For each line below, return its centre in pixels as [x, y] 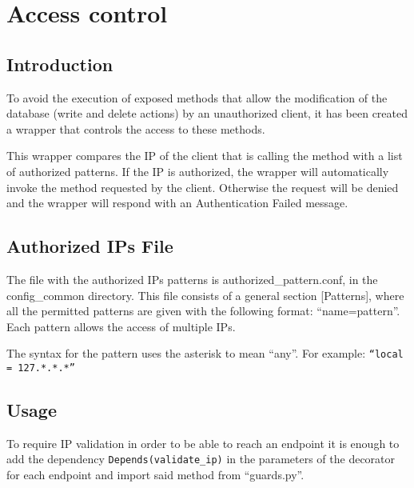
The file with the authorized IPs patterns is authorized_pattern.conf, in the [192, 279]
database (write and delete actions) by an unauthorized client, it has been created [207, 113]
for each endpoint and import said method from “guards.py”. [155, 475]
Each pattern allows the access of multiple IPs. [121, 326]
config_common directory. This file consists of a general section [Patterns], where [205, 295]
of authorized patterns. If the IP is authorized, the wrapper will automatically [198, 171]
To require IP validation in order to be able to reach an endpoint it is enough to [203, 443]
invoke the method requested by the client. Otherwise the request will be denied [203, 187]
